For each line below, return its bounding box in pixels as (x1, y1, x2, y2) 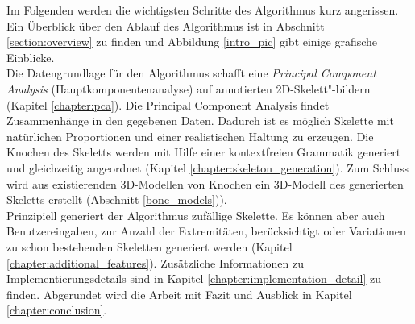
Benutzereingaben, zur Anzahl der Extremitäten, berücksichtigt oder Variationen (6, 222, 406, 239)
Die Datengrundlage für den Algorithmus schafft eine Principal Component (6, 64, 376, 81)
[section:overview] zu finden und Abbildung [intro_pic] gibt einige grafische (6, 33, 378, 50)
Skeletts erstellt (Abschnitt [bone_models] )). (6, 191, 227, 208)
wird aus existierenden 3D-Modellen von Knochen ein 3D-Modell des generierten (6, 175, 404, 192)
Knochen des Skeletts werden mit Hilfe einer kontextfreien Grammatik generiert (6, 143, 401, 160)
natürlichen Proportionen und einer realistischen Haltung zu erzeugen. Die (6, 127, 374, 144)
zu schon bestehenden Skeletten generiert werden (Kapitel (6, 238, 293, 255)
